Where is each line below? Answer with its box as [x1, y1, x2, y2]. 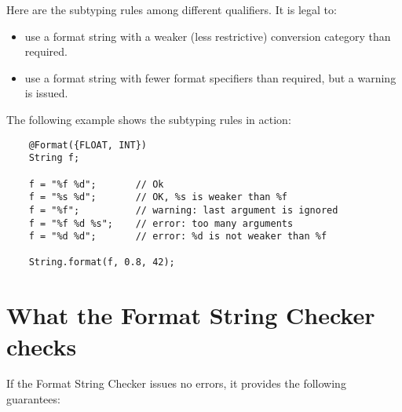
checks [6, 330, 77, 362]
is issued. [24, 85, 68, 101]
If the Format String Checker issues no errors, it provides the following [6, 375, 346, 392]
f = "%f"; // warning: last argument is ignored [28, 204, 338, 216]
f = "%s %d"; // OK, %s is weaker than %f [28, 191, 287, 203]
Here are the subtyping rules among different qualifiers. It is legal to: [6, 2, 337, 17]
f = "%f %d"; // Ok [28, 178, 164, 190]
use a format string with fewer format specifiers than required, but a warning [24, 69, 397, 86]
